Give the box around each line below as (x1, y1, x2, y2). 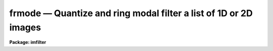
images (9, 22, 41, 33)
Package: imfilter (9, 39, 47, 45)
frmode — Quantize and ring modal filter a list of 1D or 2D (9, 8, 253, 19)
